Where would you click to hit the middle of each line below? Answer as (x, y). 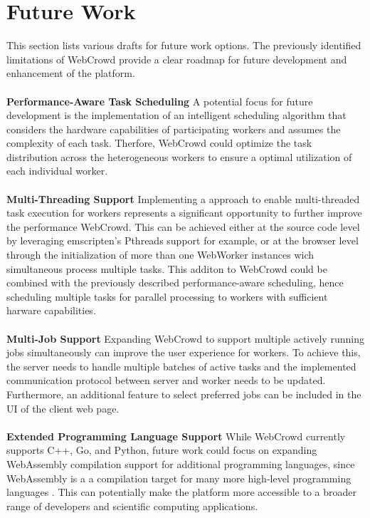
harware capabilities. (51, 310)
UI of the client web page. (63, 408)
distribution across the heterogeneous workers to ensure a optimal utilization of (179, 156)
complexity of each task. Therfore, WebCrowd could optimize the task (159, 143)
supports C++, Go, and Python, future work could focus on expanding (162, 450)
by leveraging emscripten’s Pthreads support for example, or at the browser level (183, 240)
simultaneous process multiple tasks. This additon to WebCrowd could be (167, 268)
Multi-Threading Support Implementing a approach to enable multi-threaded (183, 198)
